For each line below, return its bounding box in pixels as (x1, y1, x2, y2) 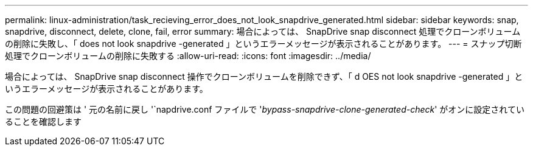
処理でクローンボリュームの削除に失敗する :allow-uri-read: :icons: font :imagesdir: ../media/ (5, 51, 371, 61)
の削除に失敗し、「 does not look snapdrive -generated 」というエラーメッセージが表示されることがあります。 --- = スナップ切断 (5, 38, 522, 49)
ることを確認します (5, 116, 82, 127)
